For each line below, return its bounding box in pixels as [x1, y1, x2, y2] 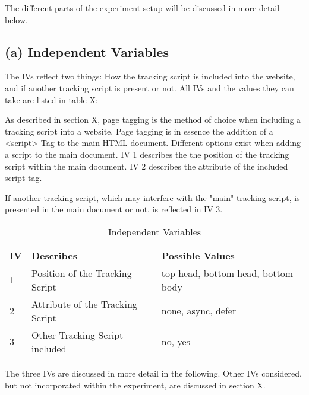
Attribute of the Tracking [31, 297, 137, 311]
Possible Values [161, 248, 235, 262]
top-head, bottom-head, [161, 266, 260, 280]
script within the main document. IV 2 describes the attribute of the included [5, 160, 288, 172]
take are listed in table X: [5, 93, 98, 106]
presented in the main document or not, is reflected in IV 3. [5, 203, 223, 215]
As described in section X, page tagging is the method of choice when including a [5, 113, 301, 126]
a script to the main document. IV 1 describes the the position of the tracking [5, 148, 289, 160]
